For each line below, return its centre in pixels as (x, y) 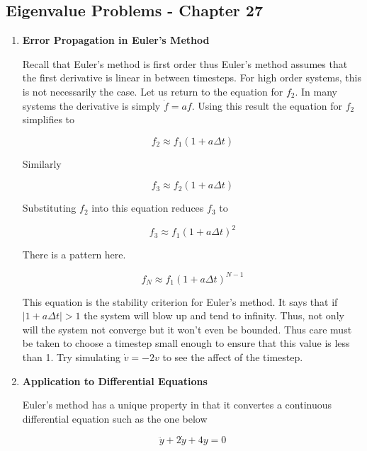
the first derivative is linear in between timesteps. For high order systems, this (192, 78)
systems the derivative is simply (91, 105)
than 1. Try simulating (71, 356)
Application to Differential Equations (115, 381)
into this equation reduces (148, 208)
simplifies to (49, 119)
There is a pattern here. (74, 255)
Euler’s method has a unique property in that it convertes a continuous (177, 405)
